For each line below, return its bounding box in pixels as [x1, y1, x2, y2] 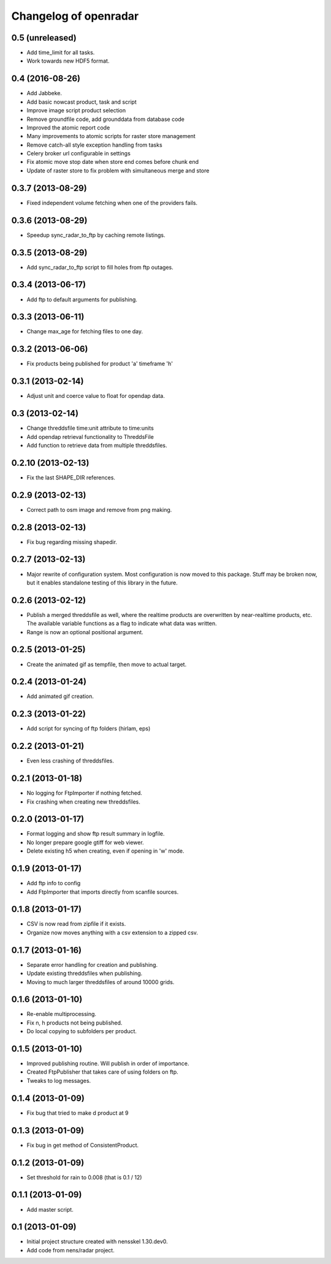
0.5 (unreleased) [11, 33, 77, 43]
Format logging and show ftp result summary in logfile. [26, 830, 165, 837]
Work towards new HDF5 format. [26, 57, 110, 64]
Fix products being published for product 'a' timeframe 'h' [26, 360, 173, 368]
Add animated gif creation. [26, 692, 94, 700]
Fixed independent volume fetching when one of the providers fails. [26, 199, 198, 206]
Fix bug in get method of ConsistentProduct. [26, 1141, 139, 1149]
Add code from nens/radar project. [26, 1246, 115, 1254]
